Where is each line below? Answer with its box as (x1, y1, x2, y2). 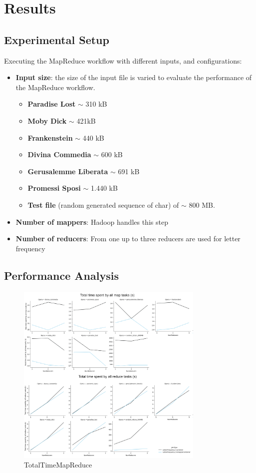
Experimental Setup (4, 32, 109, 47)
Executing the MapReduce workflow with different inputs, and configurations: (4, 55, 242, 66)
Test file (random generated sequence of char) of (27, 199, 179, 210)
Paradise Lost (27, 99, 76, 109)
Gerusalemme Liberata (27, 166, 108, 176)
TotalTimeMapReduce (24, 459, 92, 470)
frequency (15, 243, 45, 253)
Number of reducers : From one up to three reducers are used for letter (15, 233, 241, 244)
